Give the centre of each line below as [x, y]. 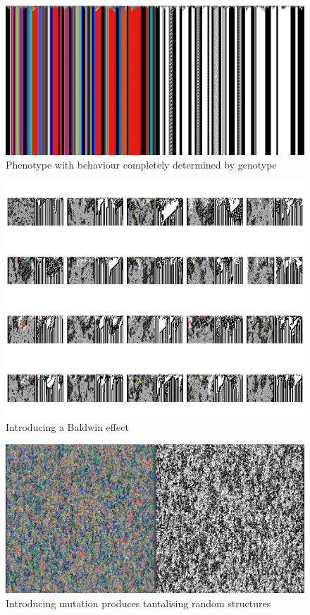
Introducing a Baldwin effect [67, 427]
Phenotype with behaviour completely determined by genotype [141, 165]
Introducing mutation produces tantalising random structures [138, 603]
